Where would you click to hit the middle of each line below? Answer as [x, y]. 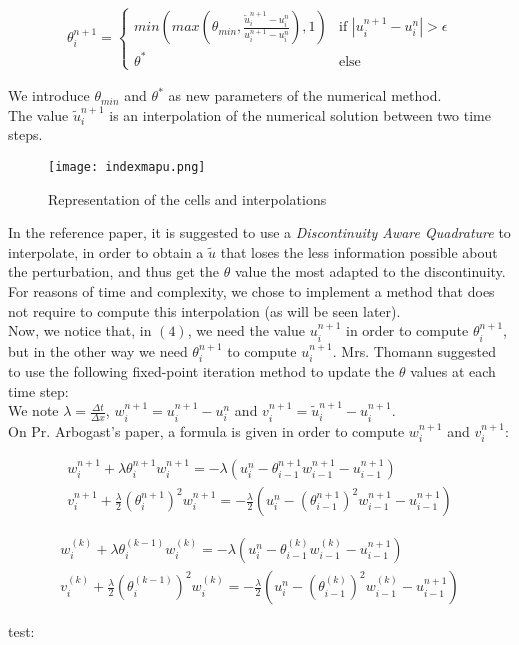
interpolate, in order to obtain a [106, 251]
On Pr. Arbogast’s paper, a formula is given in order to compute [206, 430]
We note [33, 410]
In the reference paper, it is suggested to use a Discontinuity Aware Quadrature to [259, 232]
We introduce [49, 95]
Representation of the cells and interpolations [187, 198]
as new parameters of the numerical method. [305, 95]
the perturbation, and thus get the [113, 271]
